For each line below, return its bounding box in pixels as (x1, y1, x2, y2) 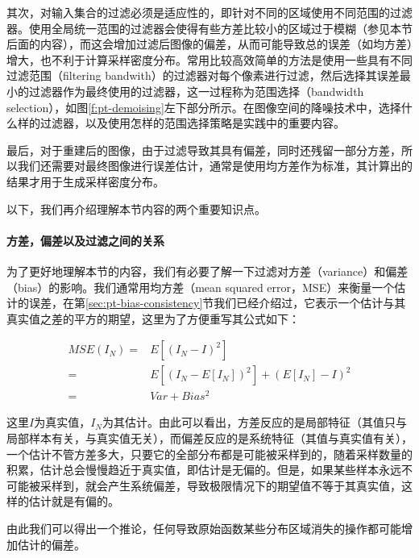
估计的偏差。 (17, 535, 85, 552)
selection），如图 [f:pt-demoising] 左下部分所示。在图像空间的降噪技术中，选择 (6, 98, 401, 115)
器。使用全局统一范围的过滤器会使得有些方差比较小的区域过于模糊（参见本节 (6, 19, 413, 36)
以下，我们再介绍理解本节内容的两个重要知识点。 (6, 200, 266, 217)
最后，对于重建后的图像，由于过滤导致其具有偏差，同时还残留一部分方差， (6, 141, 401, 158)
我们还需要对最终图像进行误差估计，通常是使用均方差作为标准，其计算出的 (17, 157, 413, 174)
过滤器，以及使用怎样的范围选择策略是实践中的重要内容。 (39, 115, 345, 131)
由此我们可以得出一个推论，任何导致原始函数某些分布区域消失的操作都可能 (6, 520, 401, 537)
